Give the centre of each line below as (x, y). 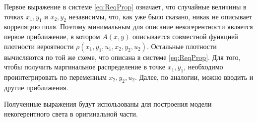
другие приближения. (36, 87)
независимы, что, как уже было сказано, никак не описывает (160, 16)
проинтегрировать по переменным (55, 77)
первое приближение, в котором (52, 36)
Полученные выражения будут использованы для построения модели (108, 104)
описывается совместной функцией (185, 36)
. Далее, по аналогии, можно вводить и (194, 77)
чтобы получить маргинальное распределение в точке (85, 67)
